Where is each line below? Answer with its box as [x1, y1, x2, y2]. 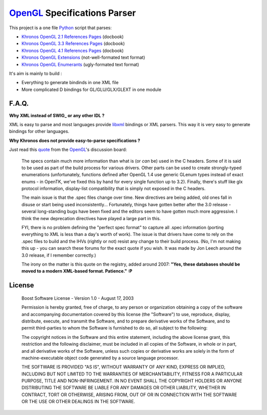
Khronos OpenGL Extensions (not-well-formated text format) [21, 54, 145, 60]
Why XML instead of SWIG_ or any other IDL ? [9, 112, 105, 118]
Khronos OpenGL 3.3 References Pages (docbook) [21, 41, 125, 46]
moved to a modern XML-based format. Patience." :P [21, 268, 133, 274]
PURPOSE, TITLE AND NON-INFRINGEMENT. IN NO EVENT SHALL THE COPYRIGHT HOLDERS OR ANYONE [21, 378, 242, 384]
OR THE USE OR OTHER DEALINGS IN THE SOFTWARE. [21, 399, 135, 405]
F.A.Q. [9, 99, 29, 108]
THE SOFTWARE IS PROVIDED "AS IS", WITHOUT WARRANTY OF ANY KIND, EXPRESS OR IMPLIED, [21, 364, 226, 370]
